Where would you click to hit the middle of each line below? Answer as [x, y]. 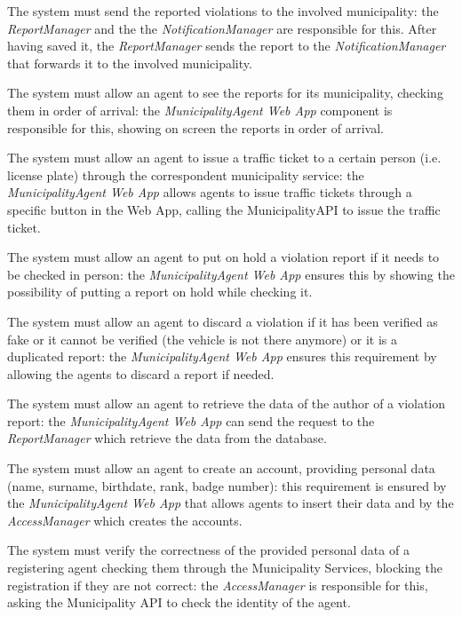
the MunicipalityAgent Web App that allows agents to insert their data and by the [231, 503]
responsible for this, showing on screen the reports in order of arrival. [195, 127]
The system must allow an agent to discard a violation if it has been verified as [223, 321]
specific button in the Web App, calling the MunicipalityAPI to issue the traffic [224, 209]
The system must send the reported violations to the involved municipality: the [223, 11]
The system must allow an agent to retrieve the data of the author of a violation [227, 403]
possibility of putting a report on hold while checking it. [160, 292]
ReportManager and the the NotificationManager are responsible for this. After [222, 28]
